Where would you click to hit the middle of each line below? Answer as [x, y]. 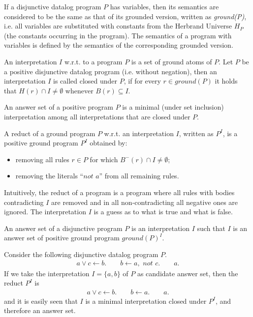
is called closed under [85, 81]
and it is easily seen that [41, 301]
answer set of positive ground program [62, 238]
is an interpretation [161, 228]
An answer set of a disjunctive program [63, 228]
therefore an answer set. [40, 310]
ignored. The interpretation [45, 212]
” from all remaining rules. [139, 176]
